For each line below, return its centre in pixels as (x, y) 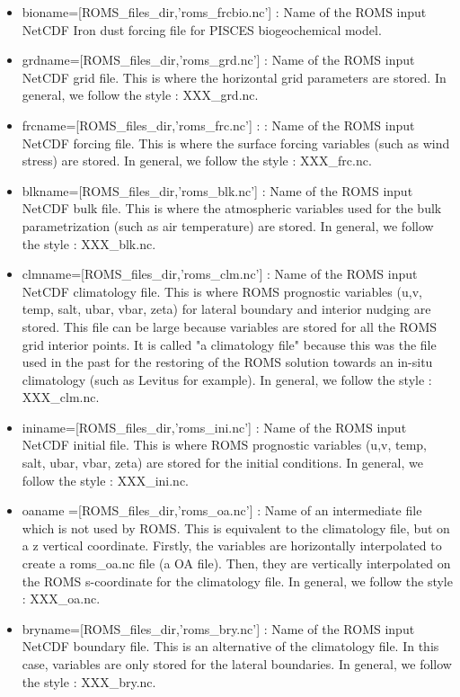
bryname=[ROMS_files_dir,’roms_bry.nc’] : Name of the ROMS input (218, 628)
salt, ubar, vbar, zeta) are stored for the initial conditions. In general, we (222, 463)
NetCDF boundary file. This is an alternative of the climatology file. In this (230, 646)
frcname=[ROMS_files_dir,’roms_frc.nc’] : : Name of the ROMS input (218, 125)
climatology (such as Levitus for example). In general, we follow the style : (227, 379)
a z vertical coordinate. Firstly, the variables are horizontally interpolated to (232, 545)
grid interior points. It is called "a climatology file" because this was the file (229, 344)
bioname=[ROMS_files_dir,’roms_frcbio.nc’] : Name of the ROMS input (224, 12)
